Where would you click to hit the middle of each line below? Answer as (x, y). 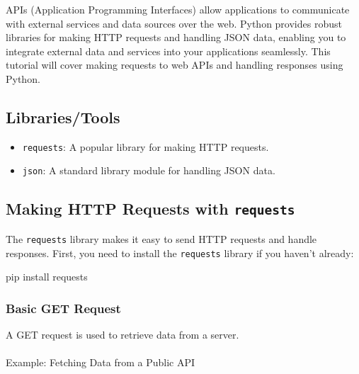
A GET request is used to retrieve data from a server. (122, 334)
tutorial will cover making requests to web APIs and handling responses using (175, 65)
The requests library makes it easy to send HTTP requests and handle (161, 238)
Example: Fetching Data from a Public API (101, 362)
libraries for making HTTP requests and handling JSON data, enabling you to (176, 37)
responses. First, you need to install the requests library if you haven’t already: (180, 253)
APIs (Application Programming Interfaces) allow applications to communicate (178, 9)
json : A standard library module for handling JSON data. (149, 170)
